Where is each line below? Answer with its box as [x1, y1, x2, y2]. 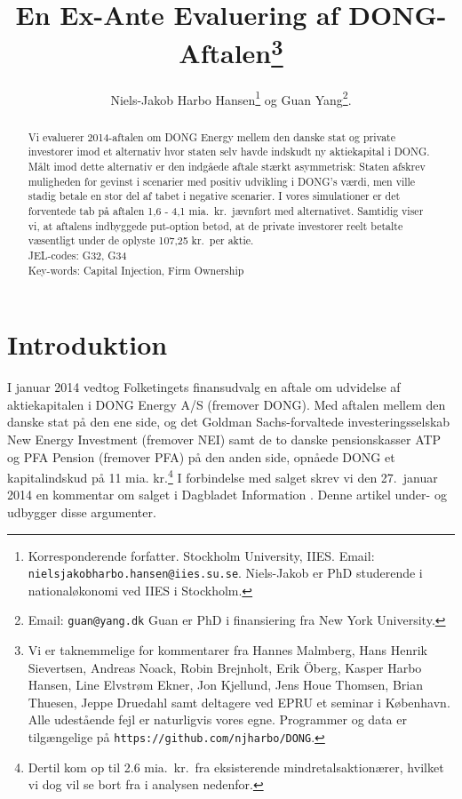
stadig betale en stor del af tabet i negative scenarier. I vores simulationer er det [28, 188, 401, 204]
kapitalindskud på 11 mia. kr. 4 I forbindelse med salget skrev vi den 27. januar [7, 466, 438, 486]
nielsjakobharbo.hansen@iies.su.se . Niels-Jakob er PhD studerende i [28, 563, 423, 582]
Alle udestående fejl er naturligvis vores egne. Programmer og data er [28, 710, 407, 729]
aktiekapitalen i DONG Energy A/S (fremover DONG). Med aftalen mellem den [7, 395, 446, 413]
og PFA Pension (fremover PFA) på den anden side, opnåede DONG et [7, 447, 395, 466]
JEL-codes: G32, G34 [28, 247, 127, 262]
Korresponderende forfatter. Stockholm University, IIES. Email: [28, 546, 375, 564]
